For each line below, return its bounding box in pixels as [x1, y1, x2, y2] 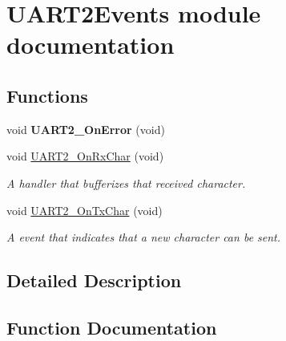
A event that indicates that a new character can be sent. [6, 229, 281, 246]
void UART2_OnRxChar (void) [6, 148, 164, 164]
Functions [6, 83, 88, 108]
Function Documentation [6, 315, 217, 339]
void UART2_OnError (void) [6, 120, 165, 137]
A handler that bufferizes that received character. [6, 174, 246, 191]
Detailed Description [6, 268, 182, 293]
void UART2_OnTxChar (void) [6, 201, 163, 218]
